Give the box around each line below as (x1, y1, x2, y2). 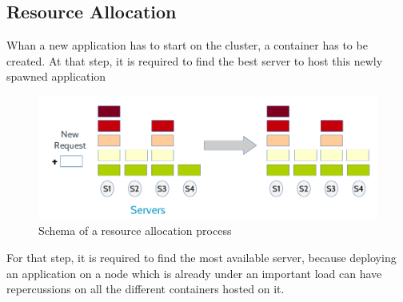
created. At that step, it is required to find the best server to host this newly (6, 52, 383, 69)
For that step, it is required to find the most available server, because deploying (6, 248, 397, 265)
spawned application (6, 68, 106, 85)
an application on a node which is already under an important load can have (6, 264, 382, 281)
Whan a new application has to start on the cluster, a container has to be (6, 37, 368, 54)
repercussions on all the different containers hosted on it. (6, 280, 285, 297)
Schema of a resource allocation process (38, 222, 232, 239)
